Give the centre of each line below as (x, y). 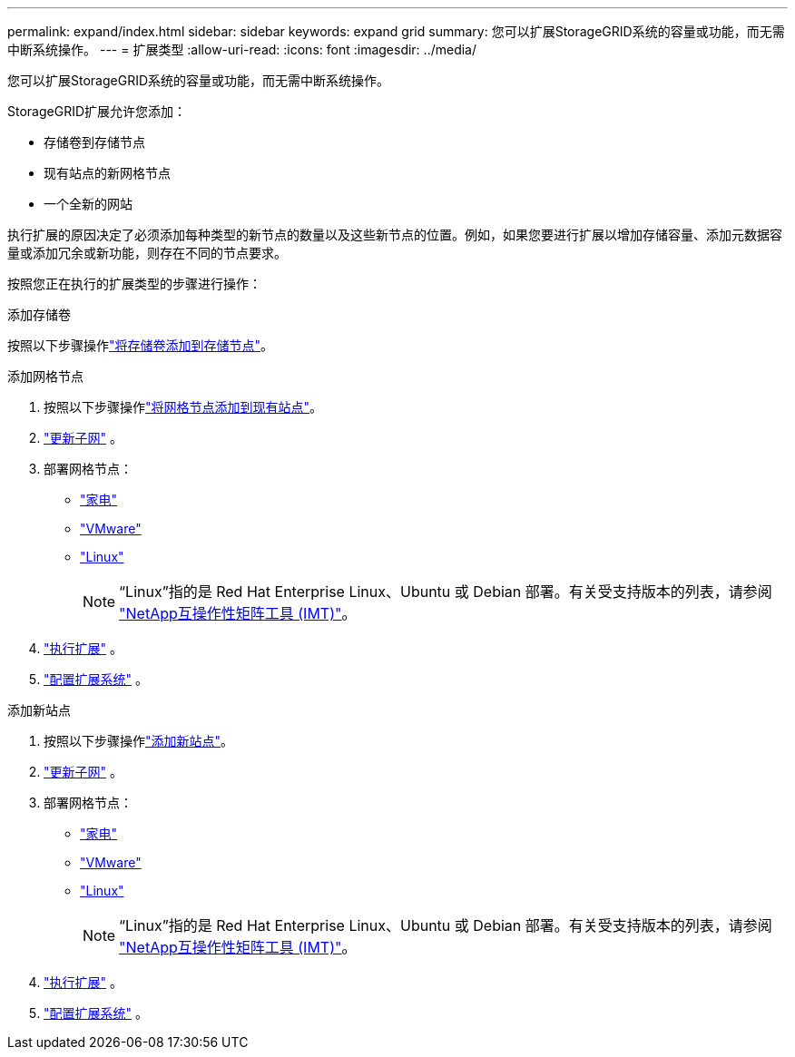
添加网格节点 (45, 376)
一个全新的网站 (88, 204)
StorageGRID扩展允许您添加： (97, 111)
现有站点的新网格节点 (107, 173)
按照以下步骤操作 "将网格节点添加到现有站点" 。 (183, 407)
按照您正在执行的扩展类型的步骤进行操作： (134, 284)
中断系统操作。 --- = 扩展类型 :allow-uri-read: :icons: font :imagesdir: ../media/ (242, 49)
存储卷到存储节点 (94, 142)
